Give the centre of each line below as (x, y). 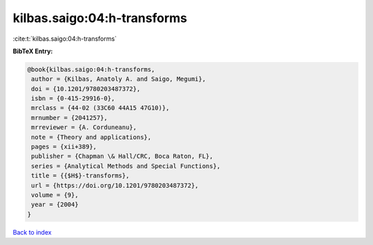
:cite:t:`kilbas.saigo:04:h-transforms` (65, 39)
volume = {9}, (55, 195)
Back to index (32, 232)
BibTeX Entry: (33, 51)
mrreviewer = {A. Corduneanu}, (84, 127)
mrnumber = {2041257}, (70, 118)
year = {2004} (55, 205)
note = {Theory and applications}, (92, 137)
